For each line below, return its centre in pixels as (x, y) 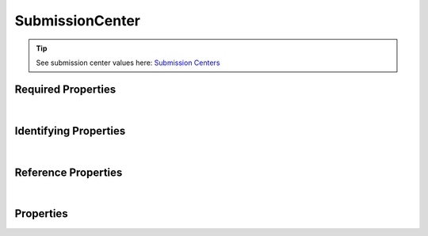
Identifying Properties (70, 131)
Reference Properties (69, 172)
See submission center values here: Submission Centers (128, 63)
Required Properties (65, 89)
